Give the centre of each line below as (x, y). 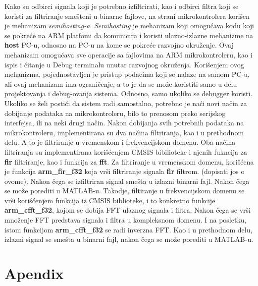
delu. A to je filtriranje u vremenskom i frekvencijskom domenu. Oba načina (120, 142)
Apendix (34, 273)
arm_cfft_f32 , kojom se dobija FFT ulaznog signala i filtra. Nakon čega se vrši (128, 210)
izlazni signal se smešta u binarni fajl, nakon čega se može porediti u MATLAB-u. (129, 239)
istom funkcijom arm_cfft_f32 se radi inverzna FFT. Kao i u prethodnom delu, (129, 229)
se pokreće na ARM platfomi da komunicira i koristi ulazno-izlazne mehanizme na (129, 35)
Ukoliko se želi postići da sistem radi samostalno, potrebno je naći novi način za (126, 103)
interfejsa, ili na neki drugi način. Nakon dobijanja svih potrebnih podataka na (124, 123)
